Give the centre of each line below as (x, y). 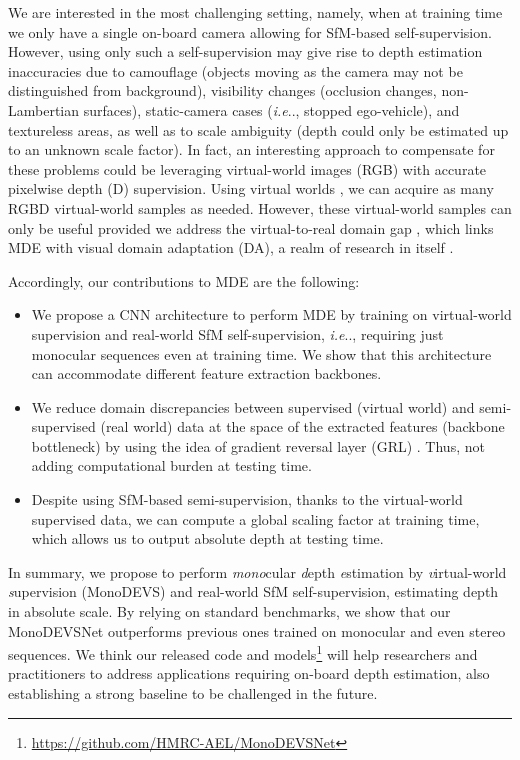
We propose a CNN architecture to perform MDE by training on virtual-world (271, 314)
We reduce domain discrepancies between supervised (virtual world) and (253, 406)
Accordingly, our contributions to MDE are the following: (184, 280)
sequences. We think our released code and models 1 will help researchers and (243, 652)
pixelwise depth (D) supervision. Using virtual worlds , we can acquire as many (251, 188)
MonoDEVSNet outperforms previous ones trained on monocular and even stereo (257, 630)
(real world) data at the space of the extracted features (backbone (302, 426)
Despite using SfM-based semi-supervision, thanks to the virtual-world (247, 499)
